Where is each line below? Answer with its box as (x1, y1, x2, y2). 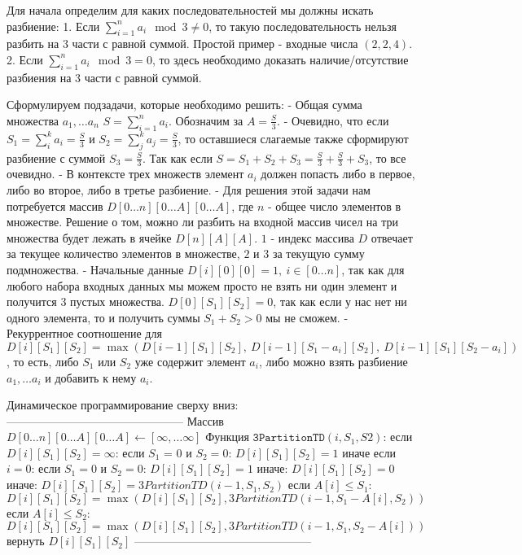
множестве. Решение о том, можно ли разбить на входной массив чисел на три (7, 213, 399, 230)
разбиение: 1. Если (7, 17, 100, 34)
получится (7, 293, 57, 310)
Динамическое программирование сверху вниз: (7, 396, 239, 413)
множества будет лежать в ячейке (7, 229, 172, 246)
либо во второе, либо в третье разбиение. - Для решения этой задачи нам (7, 181, 371, 198)
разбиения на (7, 68, 72, 85)
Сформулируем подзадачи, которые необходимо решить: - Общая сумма (7, 96, 362, 113)
